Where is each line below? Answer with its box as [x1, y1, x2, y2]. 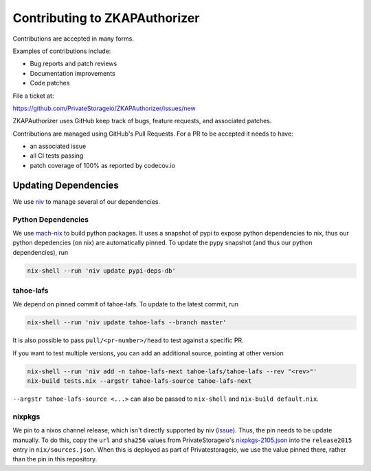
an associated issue [30, 142, 87, 151]
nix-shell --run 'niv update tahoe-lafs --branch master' [27, 319, 227, 326]
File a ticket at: [12, 92, 54, 100]
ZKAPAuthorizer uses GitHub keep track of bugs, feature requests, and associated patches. [12, 117, 272, 125]
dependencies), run [12, 248, 69, 256]
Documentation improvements [30, 69, 116, 77]
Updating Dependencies [12, 179, 120, 191]
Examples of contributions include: [12, 47, 111, 55]
